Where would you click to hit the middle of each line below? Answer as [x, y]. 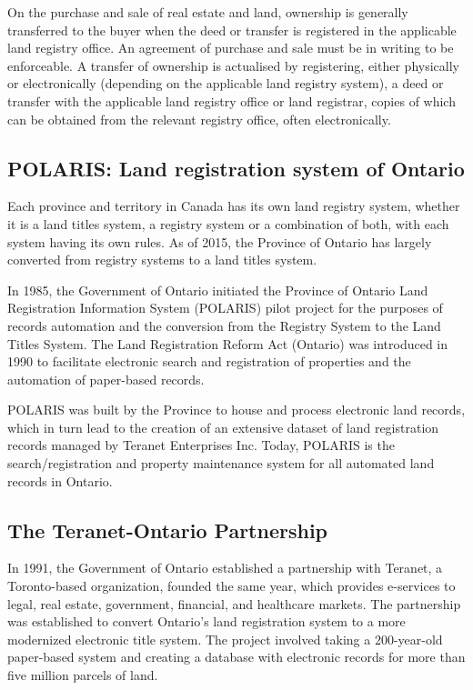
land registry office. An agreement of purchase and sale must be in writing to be [231, 48]
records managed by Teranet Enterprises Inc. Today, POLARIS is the [201, 445]
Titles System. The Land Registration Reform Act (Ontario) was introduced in [228, 343]
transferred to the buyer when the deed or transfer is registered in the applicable [232, 30]
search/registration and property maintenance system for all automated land [221, 463]
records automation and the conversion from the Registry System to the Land [224, 325]
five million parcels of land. [83, 675]
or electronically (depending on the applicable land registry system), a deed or [226, 83]
